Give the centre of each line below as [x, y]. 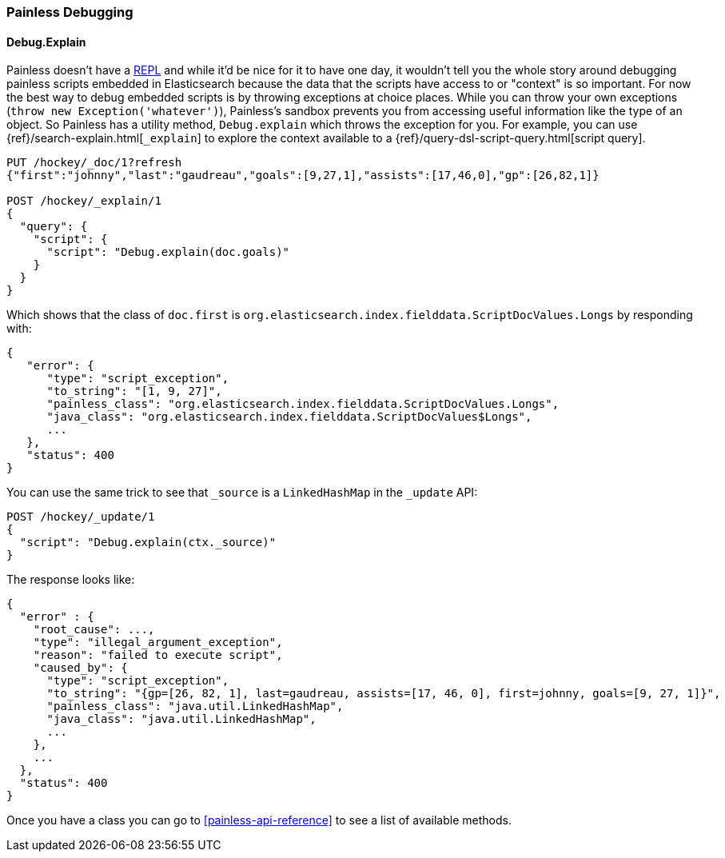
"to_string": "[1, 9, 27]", [134, 391]
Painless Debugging [70, 12]
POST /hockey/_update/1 [81, 517]
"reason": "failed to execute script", [158, 655]
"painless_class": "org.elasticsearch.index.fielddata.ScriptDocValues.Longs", [303, 404]
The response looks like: [71, 580]
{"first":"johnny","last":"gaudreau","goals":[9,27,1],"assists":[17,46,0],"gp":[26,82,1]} [303, 176]
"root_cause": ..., [94, 630]
